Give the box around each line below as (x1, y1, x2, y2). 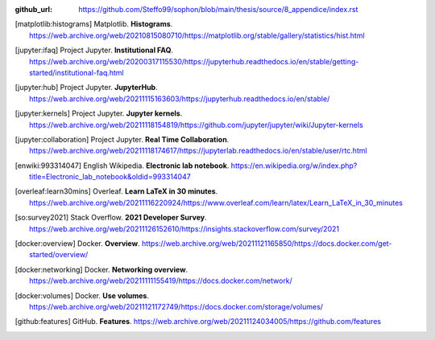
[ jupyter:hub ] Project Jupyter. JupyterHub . (14, 83, 158, 92)
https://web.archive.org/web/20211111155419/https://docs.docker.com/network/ (29, 276, 293, 285)
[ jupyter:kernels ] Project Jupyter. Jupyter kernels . (14, 109, 183, 118)
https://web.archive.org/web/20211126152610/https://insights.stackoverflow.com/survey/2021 (29, 223, 340, 233)
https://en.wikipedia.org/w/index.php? (230, 161, 358, 170)
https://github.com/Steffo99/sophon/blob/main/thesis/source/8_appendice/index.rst (78, 5, 358, 14)
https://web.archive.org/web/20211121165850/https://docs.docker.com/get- (141, 239, 392, 248)
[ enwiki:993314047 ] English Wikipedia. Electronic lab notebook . (14, 161, 230, 170)
